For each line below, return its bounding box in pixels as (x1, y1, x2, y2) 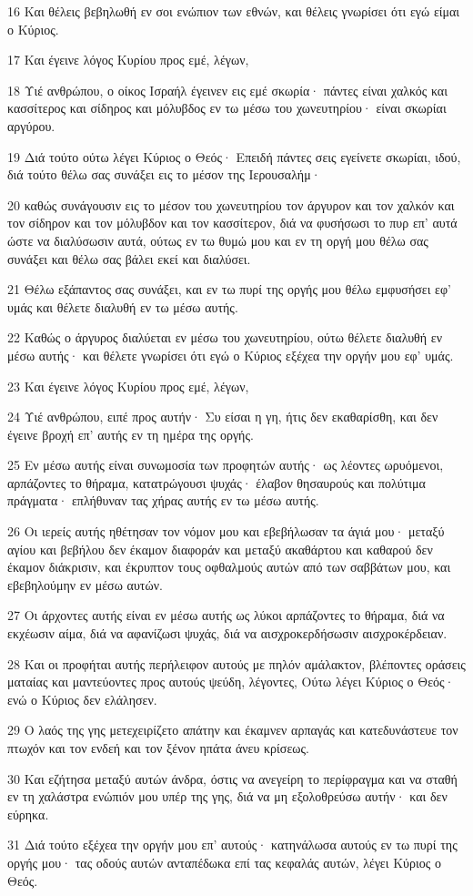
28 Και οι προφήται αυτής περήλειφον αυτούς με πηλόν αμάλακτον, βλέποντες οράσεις (7, 654, 466, 673)
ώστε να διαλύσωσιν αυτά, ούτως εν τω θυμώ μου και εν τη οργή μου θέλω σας (7, 230, 428, 249)
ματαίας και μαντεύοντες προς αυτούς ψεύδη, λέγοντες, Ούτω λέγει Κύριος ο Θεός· (7, 672, 455, 691)
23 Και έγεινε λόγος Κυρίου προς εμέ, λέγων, (7, 376, 249, 395)
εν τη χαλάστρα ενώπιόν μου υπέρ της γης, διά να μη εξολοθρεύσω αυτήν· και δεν (7, 787, 448, 806)
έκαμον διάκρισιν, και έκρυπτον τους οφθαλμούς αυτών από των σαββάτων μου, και (7, 557, 451, 576)
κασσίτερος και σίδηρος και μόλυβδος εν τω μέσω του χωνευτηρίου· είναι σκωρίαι (7, 98, 447, 117)
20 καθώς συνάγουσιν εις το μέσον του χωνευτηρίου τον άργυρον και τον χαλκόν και (7, 195, 455, 214)
